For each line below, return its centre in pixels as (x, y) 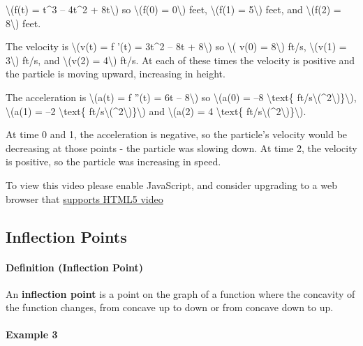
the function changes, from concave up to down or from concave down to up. (170, 307)
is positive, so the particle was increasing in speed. (113, 161)
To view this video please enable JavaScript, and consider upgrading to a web (171, 185)
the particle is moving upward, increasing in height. (116, 74)
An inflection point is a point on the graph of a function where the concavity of (180, 293)
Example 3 (32, 334)
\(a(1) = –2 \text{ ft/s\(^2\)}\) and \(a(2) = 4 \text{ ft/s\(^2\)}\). (156, 111)
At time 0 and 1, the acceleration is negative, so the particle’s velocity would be (177, 134)
